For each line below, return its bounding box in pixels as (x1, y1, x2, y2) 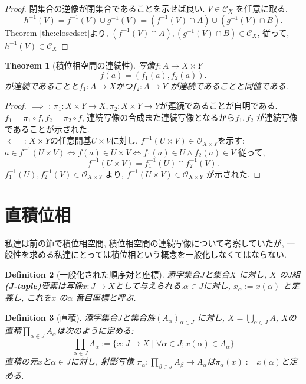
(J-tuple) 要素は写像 (5, 279, 83, 292)
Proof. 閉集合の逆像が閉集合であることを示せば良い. (5, 2, 205, 14)
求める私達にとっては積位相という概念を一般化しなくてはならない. (29, 248, 287, 261)
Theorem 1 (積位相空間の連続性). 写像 (5, 59, 155, 71)
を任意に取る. (235, 2, 288, 14)
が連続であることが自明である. (159, 99, 278, 112)
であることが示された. (5, 122, 90, 135)
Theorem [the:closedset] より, (5, 26, 108, 38)
